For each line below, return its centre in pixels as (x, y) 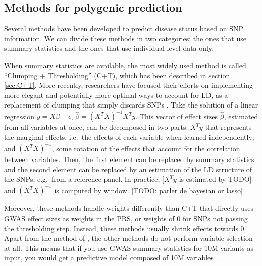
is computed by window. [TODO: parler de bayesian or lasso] (148, 190)
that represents (228, 127)
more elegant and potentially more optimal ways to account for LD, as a (116, 95)
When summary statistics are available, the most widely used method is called (125, 65)
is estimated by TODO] (215, 179)
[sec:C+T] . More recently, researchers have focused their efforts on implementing (128, 85)
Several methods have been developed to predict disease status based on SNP (124, 29)
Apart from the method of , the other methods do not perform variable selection (128, 238)
